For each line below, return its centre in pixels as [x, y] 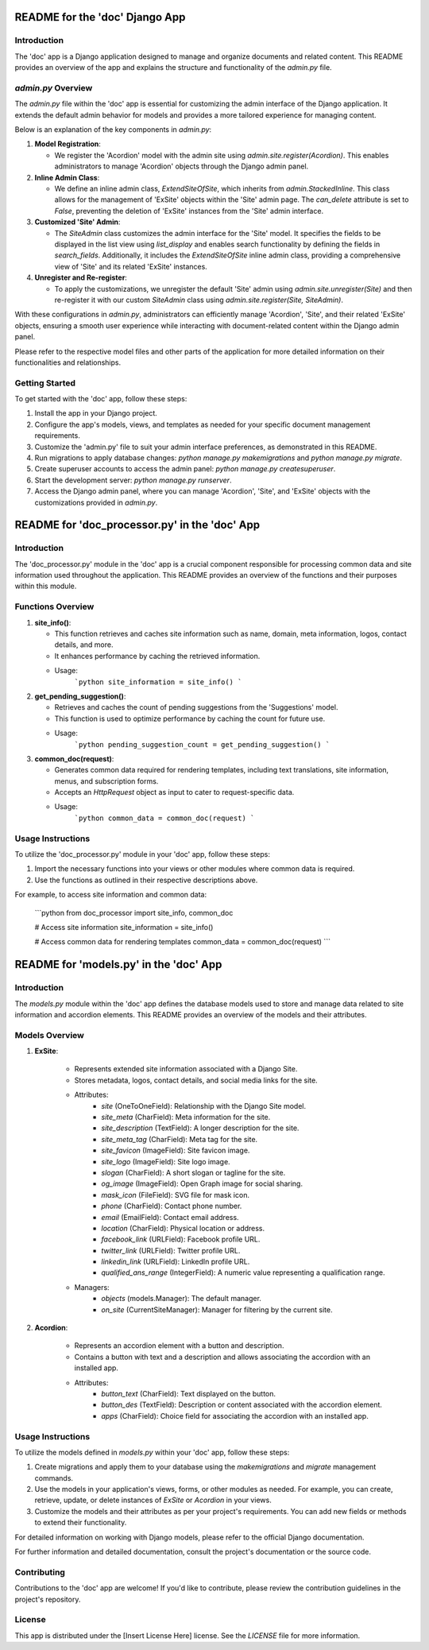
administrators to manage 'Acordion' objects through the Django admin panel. [182, 166]
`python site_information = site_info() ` [158, 682]
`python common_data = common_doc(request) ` [164, 818]
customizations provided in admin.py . [96, 502]
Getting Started [45, 383]
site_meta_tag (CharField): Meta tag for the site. [180, 1139]
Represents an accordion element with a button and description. [179, 1346]
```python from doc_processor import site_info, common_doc [134, 912]
